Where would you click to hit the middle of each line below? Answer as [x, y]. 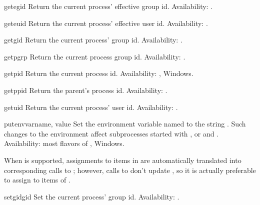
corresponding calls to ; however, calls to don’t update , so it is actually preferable [130, 170]
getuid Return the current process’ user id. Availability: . [91, 107]
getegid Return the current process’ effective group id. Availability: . [108, 6]
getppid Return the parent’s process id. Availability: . [86, 90]
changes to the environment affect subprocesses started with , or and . [111, 133]
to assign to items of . [37, 180]
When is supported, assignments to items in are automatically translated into [123, 160]
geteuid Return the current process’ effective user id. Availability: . [106, 23]
